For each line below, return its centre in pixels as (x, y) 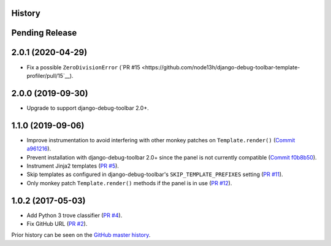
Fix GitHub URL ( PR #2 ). (57, 224)
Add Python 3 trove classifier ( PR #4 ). (74, 215)
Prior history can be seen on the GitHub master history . (81, 235)
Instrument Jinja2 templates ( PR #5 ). (73, 166)
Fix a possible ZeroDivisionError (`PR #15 (83, 67)
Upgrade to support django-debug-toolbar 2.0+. (88, 108)
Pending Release (44, 33)
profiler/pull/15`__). (50, 75)
